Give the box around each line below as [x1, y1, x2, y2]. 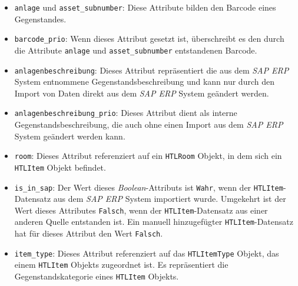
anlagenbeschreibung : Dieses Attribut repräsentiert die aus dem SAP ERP [14, 64, 289, 76]
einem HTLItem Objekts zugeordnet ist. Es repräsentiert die [14, 258, 229, 271]
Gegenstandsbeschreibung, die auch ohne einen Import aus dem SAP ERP [14, 118, 283, 131]
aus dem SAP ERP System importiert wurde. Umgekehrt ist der [53, 192, 286, 205]
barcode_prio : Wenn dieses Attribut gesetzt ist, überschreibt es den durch [14, 32, 284, 45]
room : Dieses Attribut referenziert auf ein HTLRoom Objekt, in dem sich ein [14, 149, 282, 162]
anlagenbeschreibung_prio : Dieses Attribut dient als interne [14, 107, 237, 119]
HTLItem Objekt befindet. [14, 161, 106, 173]
